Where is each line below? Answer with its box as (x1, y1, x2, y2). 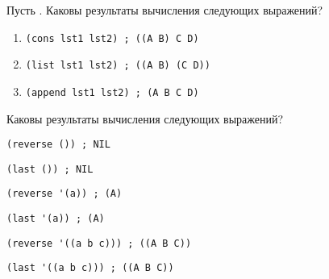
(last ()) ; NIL (6, 163, 94, 175)
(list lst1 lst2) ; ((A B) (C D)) (25, 60, 210, 72)
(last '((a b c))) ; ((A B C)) (6, 262, 174, 274)
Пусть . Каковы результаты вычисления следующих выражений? (6, 2, 323, 18)
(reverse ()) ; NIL (6, 139, 110, 151)
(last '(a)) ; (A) (6, 213, 105, 225)
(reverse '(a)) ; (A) (6, 188, 123, 200)
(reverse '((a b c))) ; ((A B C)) (6, 237, 192, 249)
